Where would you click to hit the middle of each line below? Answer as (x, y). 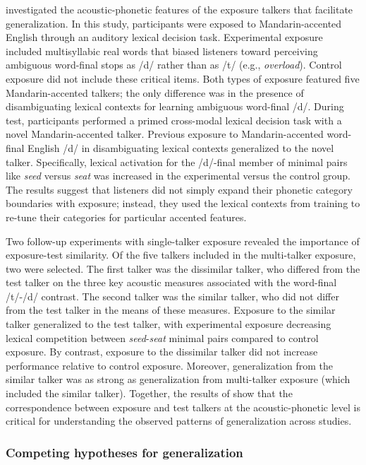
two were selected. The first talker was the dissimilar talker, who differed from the (183, 268)
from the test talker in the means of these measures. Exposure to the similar (171, 310)
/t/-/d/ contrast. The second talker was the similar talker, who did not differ (172, 296)
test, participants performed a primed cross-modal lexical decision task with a (174, 120)
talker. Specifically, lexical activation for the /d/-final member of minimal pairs (177, 161)
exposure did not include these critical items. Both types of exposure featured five (183, 78)
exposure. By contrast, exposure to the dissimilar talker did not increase (162, 352)
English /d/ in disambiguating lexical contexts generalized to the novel (181, 147)
